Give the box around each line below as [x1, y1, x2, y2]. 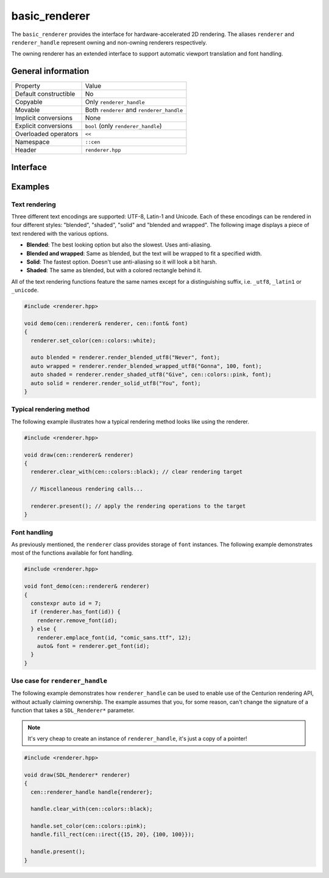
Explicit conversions [15, 122, 73, 131]
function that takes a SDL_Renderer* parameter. [11, 707, 135, 714]
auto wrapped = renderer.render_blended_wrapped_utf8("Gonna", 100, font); [30, 362, 262, 369]
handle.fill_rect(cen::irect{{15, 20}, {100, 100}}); [30, 831, 195, 838]
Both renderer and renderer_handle [85, 106, 183, 114]
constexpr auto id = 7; [30, 600, 102, 606]
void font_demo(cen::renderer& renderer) [24, 583, 150, 590]
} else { [30, 625, 57, 633]
